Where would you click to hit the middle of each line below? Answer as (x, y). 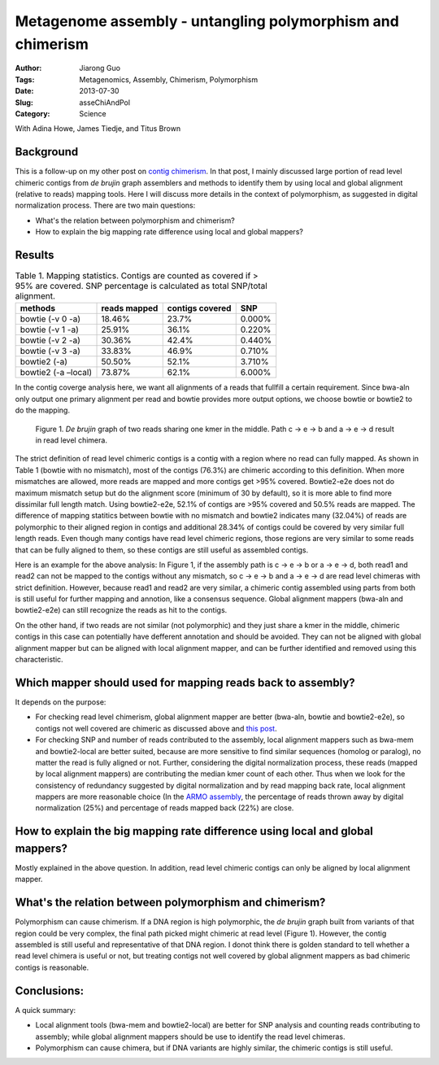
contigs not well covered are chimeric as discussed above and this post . (156, 728)
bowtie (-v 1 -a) (49, 330)
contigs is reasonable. (52, 967)
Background (47, 152)
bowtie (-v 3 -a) (50, 351)
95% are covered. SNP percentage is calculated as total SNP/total (141, 286)
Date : (24, 91)
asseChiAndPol (104, 103)
